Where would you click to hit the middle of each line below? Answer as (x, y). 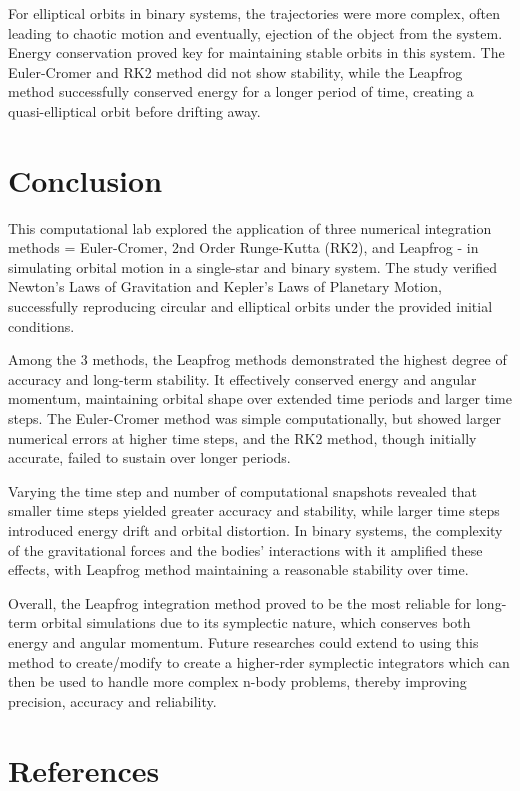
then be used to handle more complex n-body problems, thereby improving (237, 681)
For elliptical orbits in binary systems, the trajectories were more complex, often (254, 13)
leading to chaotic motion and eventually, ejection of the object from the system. (255, 32)
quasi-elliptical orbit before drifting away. (134, 110)
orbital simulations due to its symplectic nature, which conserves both (256, 622)
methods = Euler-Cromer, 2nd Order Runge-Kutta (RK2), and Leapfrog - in (243, 247)
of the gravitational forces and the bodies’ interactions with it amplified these (245, 549)
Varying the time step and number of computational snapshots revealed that (243, 490)
